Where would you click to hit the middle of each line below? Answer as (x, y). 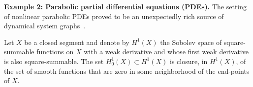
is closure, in (189, 61)
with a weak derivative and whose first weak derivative (166, 52)
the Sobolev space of (191, 42)
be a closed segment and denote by (77, 42)
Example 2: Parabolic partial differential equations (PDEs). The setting (126, 6)
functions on (55, 52)
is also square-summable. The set (54, 61)
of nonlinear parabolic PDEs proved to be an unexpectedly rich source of (114, 16)
